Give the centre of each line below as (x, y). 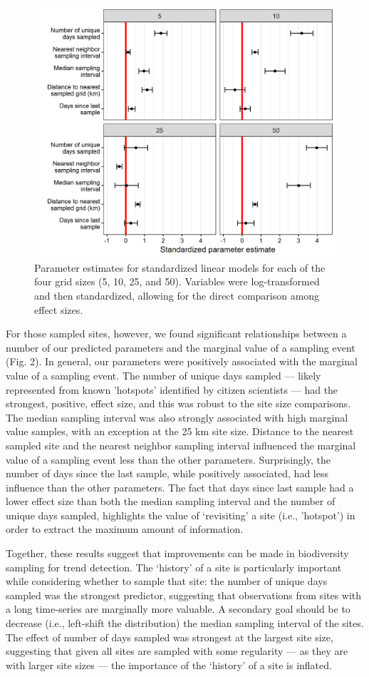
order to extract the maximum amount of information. (125, 529)
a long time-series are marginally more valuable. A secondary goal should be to (178, 609)
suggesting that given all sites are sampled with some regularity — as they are (177, 651)
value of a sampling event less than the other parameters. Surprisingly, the (168, 459)
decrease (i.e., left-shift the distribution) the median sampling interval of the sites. (185, 623)
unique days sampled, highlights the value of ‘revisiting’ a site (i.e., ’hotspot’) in (181, 515)
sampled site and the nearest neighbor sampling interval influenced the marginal (181, 445)
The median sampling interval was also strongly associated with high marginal (177, 417)
